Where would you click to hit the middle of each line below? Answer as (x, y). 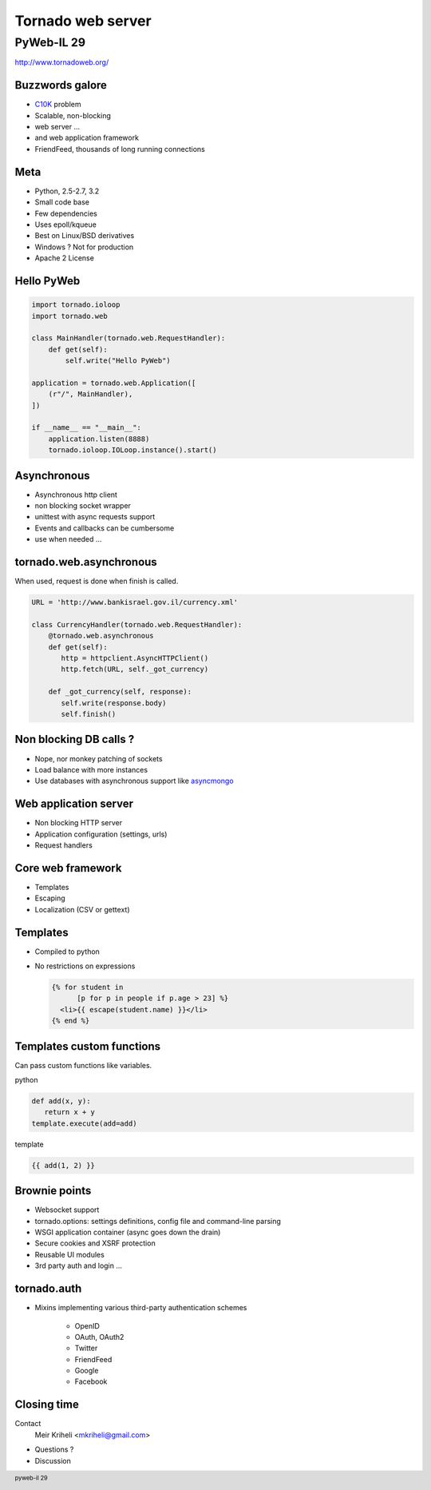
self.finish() (89, 714)
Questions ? (54, 1449)
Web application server (74, 804)
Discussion (53, 1460)
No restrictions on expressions (85, 966)
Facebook (91, 1381)
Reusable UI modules (70, 1254)
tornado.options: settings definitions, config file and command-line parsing (158, 1221)
